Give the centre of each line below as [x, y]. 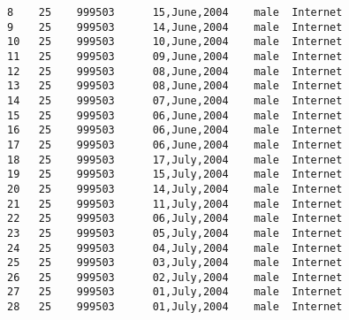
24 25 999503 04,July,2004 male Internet [175, 248]
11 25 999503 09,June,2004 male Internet [175, 56]
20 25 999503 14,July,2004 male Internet [175, 189]
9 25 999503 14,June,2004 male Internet [175, 27]
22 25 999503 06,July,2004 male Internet [175, 219]
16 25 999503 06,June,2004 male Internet [175, 130]
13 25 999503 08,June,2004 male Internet [175, 86]
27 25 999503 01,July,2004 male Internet [175, 292]
